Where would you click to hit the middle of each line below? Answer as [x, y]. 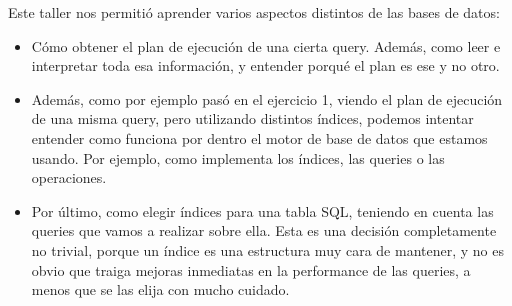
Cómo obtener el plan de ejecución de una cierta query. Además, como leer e [266, 45]
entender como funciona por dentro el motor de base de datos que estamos [259, 137]
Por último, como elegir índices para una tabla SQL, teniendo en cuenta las [262, 210]
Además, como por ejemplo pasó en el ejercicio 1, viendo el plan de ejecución [267, 98]
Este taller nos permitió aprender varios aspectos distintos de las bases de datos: [254, 12]
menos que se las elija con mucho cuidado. [160, 289]
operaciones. [69, 177]
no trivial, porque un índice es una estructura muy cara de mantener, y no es [267, 249]
